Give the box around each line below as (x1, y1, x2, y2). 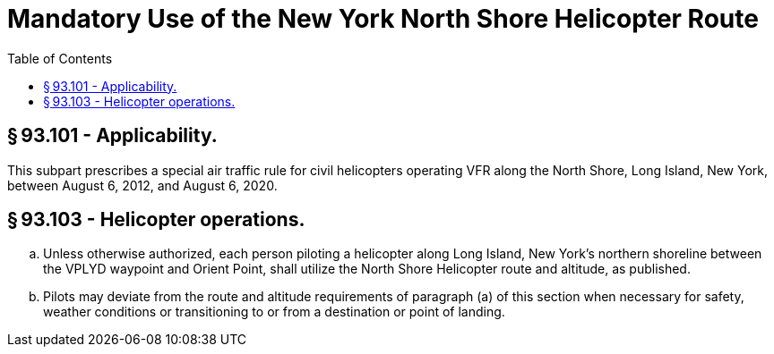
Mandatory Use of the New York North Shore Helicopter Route (7, 4, 759, 34)
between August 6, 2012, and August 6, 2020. (7, 177, 278, 193)
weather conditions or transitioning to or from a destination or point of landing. (43, 304, 505, 320)
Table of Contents (7, 50, 113, 66)
